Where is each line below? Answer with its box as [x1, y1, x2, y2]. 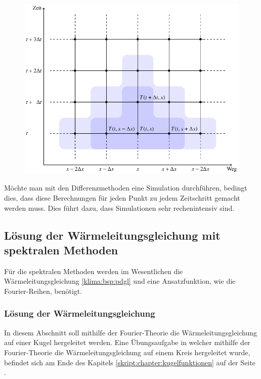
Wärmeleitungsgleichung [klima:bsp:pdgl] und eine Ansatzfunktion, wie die [4, 276, 236, 286]
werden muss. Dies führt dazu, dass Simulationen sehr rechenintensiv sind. [4, 202, 235, 213]
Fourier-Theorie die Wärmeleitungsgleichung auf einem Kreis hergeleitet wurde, [4, 347, 250, 357]
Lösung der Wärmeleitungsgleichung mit [4, 227, 221, 243]
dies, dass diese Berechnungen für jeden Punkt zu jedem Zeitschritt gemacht [4, 192, 240, 203]
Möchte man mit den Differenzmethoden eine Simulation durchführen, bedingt [4, 182, 247, 193]
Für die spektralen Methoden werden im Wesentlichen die [4, 266, 183, 276]
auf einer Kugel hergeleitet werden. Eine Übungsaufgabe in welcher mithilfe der [4, 337, 250, 348]
